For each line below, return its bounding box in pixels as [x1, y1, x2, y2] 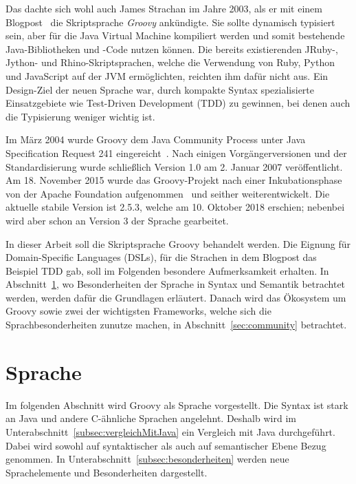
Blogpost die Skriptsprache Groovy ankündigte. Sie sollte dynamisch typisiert [5, 14, 335, 29]
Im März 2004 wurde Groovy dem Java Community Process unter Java [5, 132, 306, 147]
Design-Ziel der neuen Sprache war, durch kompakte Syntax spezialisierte [5, 82, 315, 96]
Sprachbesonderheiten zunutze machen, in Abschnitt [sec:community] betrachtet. [5, 317, 347, 332]
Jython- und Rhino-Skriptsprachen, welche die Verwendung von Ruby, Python [5, 55, 335, 70]
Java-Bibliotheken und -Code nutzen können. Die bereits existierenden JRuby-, [5, 41, 338, 56]
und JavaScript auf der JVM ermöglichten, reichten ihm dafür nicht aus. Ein [5, 68, 329, 83]
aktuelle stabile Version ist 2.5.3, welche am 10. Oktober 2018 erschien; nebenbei [5, 200, 345, 214]
